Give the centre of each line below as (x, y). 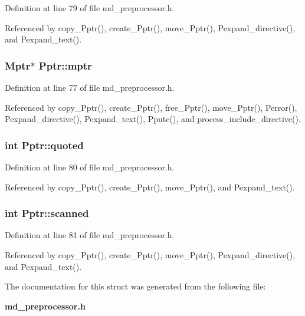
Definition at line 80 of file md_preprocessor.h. (90, 167)
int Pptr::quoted (44, 145)
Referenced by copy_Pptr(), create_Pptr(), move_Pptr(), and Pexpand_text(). (150, 187)
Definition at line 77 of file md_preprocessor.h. (90, 87)
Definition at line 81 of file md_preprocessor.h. (90, 235)
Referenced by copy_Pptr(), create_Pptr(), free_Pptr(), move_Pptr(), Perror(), (151, 107)
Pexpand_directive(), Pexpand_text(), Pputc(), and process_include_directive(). (153, 119)
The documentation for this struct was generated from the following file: (135, 286)
